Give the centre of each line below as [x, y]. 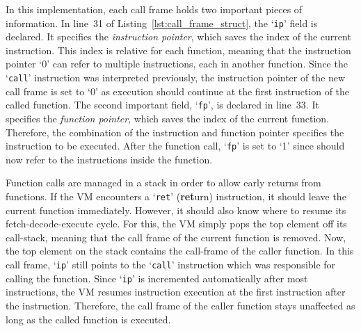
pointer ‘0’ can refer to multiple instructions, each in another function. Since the [177, 64]
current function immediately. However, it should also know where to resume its [176, 210]
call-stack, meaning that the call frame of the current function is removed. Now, [176, 237]
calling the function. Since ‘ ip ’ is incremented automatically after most [157, 278]
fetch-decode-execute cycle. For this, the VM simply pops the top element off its [176, 224]
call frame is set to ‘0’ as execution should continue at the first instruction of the [178, 91]
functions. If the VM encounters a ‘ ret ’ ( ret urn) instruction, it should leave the [176, 196]
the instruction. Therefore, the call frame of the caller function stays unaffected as [180, 305]
